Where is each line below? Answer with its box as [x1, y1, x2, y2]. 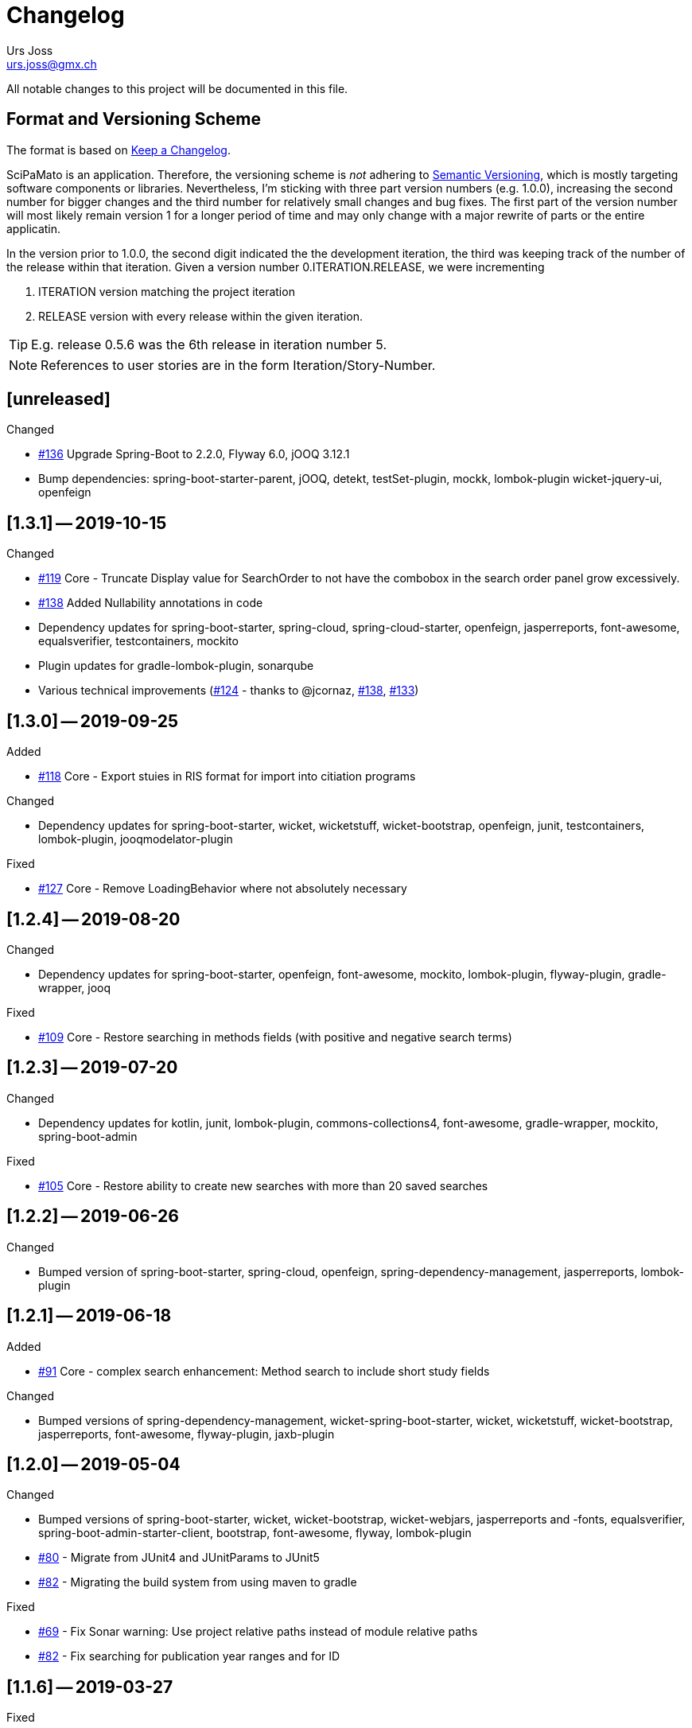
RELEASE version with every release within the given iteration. [38, 309, 363, 323]
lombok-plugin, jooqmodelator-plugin [38, 832, 233, 846]
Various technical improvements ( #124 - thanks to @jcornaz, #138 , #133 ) [38, 683, 419, 698]
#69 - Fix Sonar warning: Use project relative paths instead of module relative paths [38, 1625, 478, 1639]
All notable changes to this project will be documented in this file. [6, 81, 348, 95]
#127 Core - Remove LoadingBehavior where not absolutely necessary [38, 882, 407, 896]
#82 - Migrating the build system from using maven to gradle [38, 1575, 357, 1590]
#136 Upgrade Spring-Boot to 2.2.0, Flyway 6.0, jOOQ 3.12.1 [38, 447, 350, 461]
